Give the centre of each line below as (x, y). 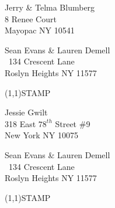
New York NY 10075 (42, 135)
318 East (20, 123)
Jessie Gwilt (26, 112)
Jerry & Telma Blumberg (50, 7)
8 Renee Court (31, 18)
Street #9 (73, 123)
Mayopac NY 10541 (40, 30)
